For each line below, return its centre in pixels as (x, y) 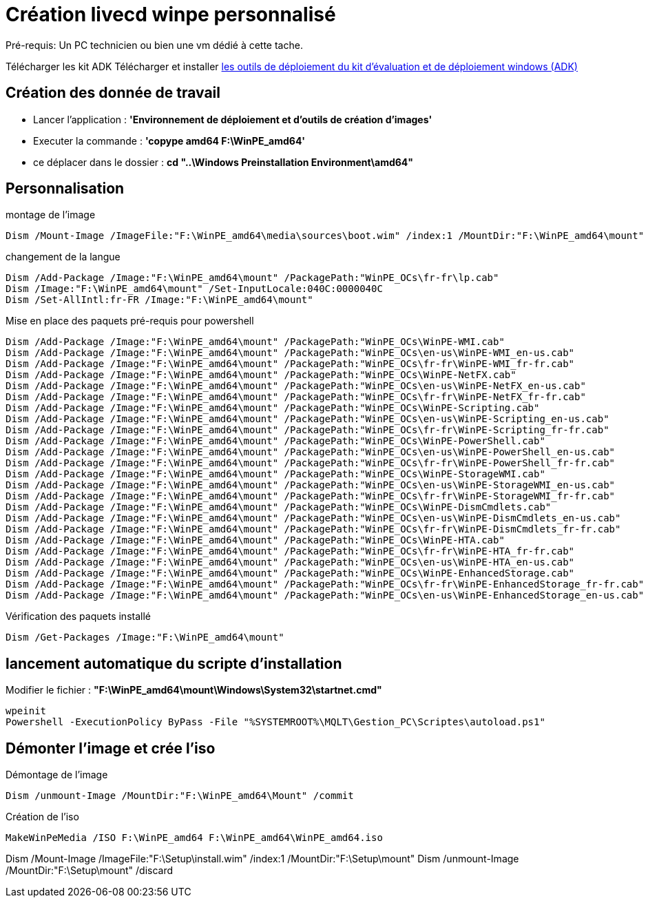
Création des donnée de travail (113, 93)
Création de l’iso (42, 817)
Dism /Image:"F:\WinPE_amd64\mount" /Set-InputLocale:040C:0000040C (194, 289)
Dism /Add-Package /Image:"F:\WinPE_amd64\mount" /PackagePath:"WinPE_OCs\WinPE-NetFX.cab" (261, 375)
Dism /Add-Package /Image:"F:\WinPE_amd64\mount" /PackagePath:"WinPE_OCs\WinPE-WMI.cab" (255, 342)
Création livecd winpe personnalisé (171, 14)
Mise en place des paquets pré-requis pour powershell (130, 321)
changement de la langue (63, 257)
